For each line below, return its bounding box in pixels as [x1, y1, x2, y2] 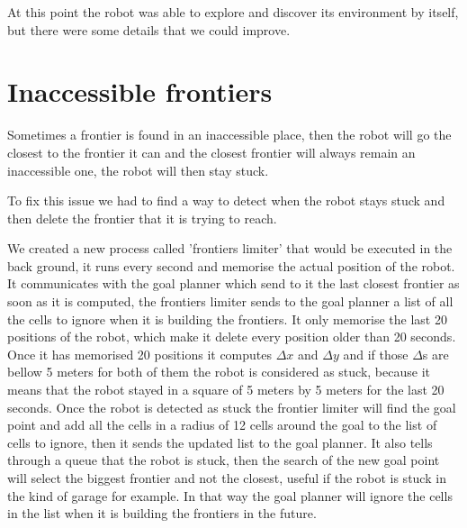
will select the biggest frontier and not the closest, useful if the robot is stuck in [7, 469, 446, 487]
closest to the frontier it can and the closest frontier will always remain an [7, 142, 416, 161]
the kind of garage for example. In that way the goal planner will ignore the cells [7, 486, 453, 505]
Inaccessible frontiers [7, 73, 273, 110]
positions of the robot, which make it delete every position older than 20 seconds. [7, 327, 456, 346]
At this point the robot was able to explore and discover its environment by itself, [7, 3, 459, 21]
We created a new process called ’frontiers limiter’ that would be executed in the [7, 239, 453, 258]
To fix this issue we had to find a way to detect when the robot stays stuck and [7, 191, 445, 210]
